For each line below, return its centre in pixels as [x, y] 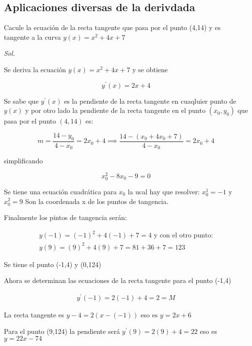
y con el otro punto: [183, 236]
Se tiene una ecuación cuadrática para [60, 191]
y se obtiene [150, 69]
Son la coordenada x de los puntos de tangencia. [97, 201]
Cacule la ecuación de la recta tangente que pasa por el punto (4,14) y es [112, 27]
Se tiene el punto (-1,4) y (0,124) [53, 264]
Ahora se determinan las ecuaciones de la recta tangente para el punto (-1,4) [118, 280]
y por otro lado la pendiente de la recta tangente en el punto [115, 110]
